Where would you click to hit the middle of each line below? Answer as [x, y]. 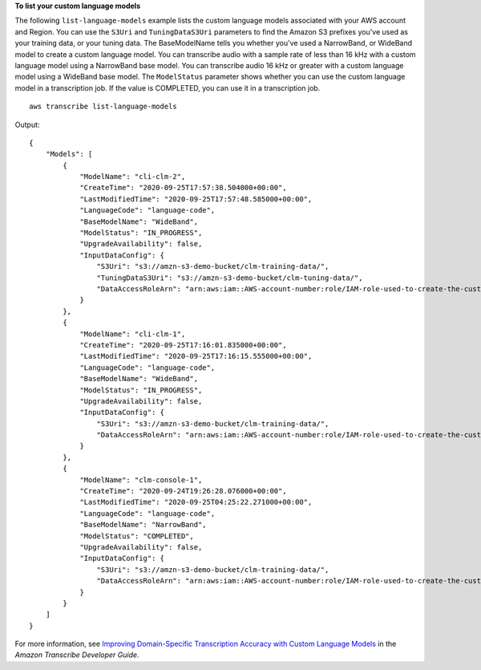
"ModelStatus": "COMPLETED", [137, 536]
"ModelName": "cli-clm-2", [133, 177]
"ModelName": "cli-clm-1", [133, 334]
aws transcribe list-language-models [103, 107]
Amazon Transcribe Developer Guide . [77, 655]
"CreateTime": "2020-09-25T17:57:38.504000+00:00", [184, 188]
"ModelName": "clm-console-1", [141, 480]
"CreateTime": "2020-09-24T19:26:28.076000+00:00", [184, 491]
